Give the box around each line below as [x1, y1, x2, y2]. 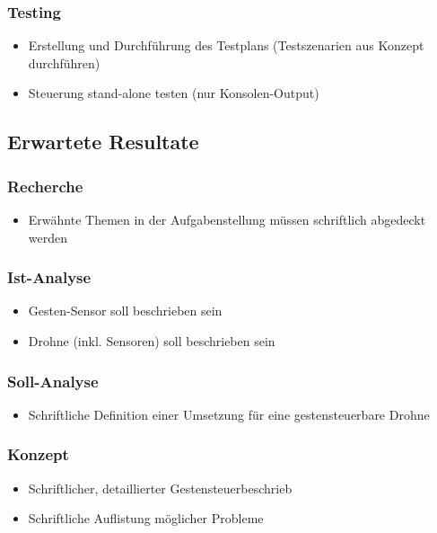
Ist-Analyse [7, 266, 92, 289]
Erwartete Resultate [7, 128, 199, 155]
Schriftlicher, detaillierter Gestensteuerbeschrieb [28, 478, 293, 497]
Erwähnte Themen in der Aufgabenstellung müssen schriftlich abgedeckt [28, 210, 426, 228]
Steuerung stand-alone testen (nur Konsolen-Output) [28, 84, 319, 102]
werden [28, 227, 68, 246]
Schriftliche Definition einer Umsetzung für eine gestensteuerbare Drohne [28, 404, 430, 423]
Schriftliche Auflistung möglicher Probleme [28, 509, 264, 528]
